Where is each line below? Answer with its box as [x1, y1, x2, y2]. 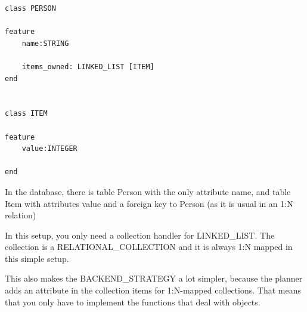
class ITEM [5, 109, 48, 118]
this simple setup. [5, 252, 69, 264]
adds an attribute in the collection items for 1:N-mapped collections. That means [5, 284, 301, 296]
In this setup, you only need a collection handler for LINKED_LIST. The [5, 228, 275, 241]
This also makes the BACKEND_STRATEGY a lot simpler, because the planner [5, 272, 303, 285]
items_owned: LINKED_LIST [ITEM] [21, 62, 154, 71]
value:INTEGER [21, 144, 77, 153]
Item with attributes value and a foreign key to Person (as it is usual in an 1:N [5, 197, 293, 209]
